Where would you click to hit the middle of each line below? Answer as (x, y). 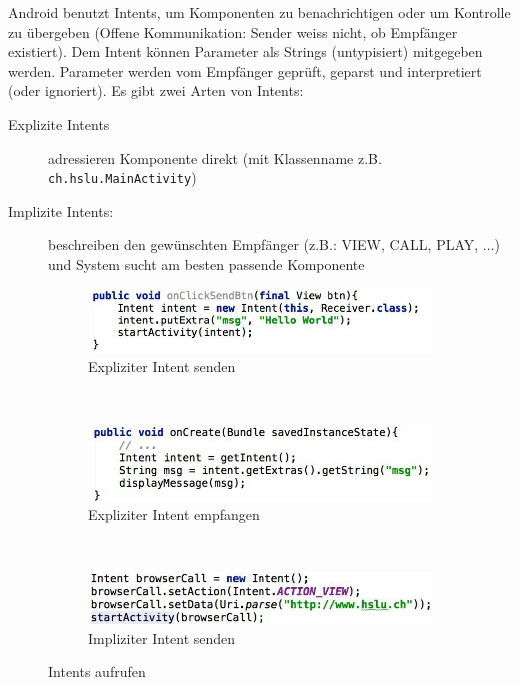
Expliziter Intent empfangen (174, 514)
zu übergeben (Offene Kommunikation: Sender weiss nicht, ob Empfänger (233, 31)
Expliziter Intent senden (162, 366)
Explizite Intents (59, 123)
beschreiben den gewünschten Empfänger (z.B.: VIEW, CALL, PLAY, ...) (274, 244)
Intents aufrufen (97, 671)
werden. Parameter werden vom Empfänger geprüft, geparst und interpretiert (245, 70)
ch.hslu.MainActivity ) (122, 177)
